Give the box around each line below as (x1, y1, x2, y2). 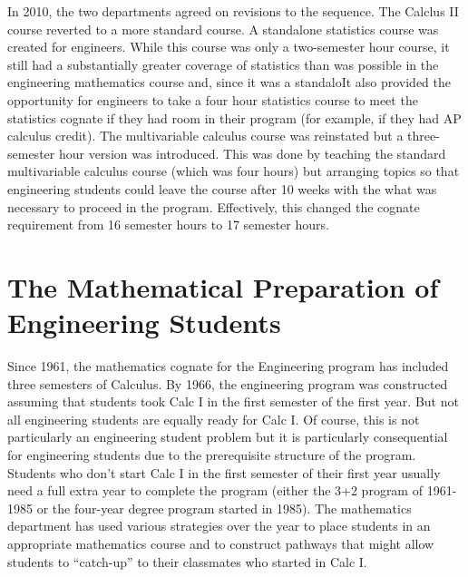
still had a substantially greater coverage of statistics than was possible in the (7, 54, 439, 73)
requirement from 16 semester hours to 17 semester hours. (7, 215, 329, 234)
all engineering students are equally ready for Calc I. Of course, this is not (7, 409, 420, 428)
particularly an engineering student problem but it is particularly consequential (7, 427, 448, 446)
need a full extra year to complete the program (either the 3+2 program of (7, 481, 423, 500)
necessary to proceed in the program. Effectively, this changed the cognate (7, 197, 420, 216)
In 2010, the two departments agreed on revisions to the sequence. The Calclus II (7, 2, 459, 20)
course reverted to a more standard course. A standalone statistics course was (7, 19, 439, 38)
